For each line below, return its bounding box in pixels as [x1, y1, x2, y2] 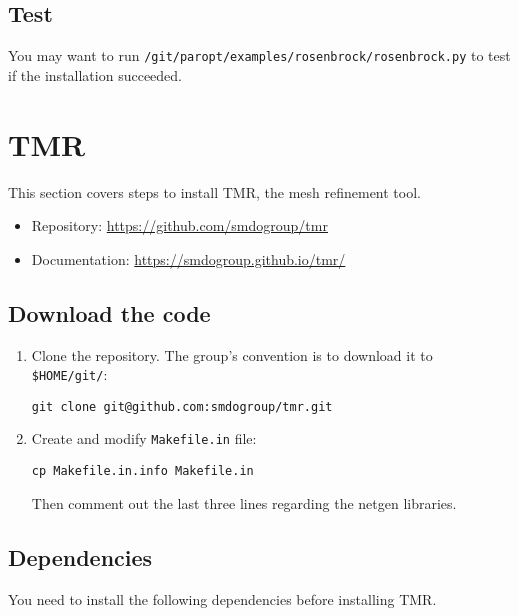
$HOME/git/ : [31, 364, 108, 385]
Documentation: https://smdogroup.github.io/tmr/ [31, 248, 346, 269]
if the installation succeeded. [8, 64, 182, 85]
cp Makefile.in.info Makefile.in [31, 464, 254, 479]
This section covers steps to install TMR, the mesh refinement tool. [8, 181, 421, 202]
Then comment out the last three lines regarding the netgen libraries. [31, 492, 457, 513]
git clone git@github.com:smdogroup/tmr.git [31, 399, 333, 414]
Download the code [8, 297, 211, 328]
